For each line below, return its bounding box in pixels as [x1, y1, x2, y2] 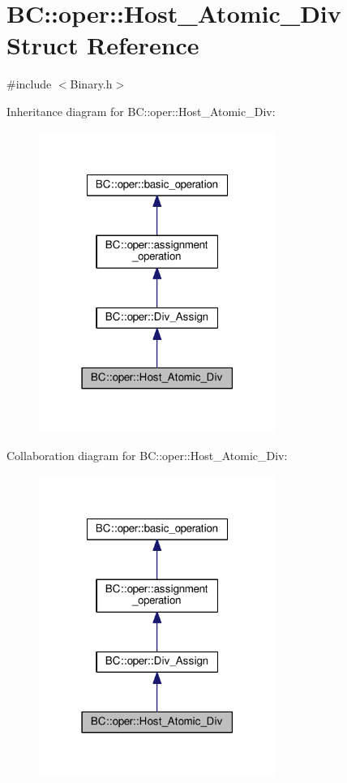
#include [6, 75, 52, 92]
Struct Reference [6, 28, 199, 62]
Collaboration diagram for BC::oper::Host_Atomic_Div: [6, 446, 288, 463]
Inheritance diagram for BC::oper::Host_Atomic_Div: [6, 102, 276, 119]
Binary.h [70, 75, 113, 92]
